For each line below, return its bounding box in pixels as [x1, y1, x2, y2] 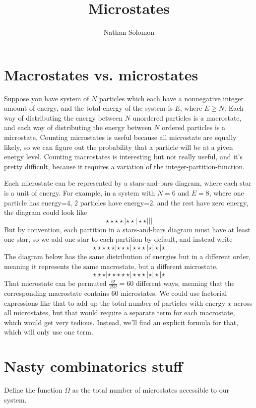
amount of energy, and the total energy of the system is [4, 103, 173, 113]
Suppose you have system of [4, 93, 89, 103]
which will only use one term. [4, 327, 93, 337]
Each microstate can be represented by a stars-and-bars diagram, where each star [4, 178, 252, 188]
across [234, 297, 253, 308]
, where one [209, 188, 244, 198]
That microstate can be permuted [4, 278, 107, 288]
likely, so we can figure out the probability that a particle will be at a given [4, 141, 233, 152]
